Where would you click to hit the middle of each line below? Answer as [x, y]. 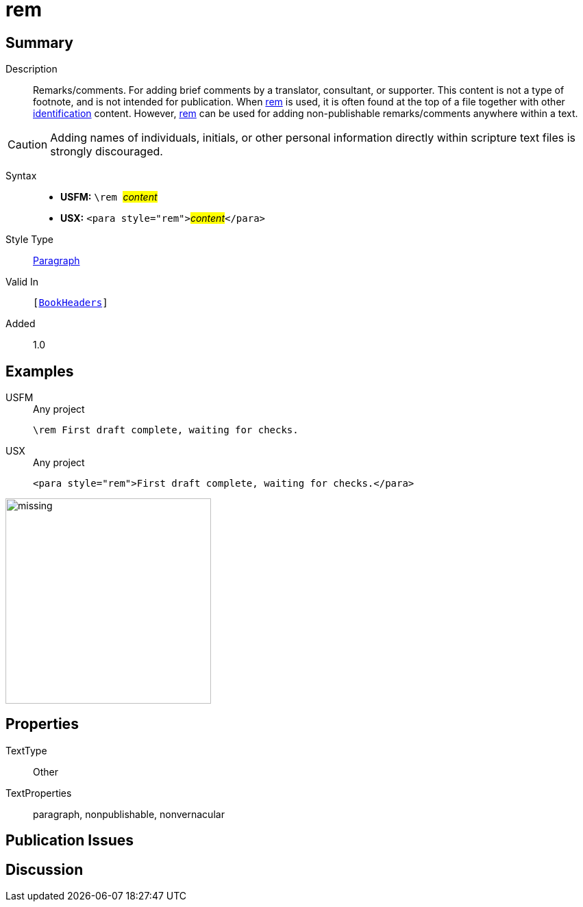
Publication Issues [70, 841]
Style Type [30, 240]
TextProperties [39, 793]
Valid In [22, 282]
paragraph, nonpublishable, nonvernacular [129, 814]
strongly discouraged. [107, 152]
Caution [28, 145]
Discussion [45, 869]
